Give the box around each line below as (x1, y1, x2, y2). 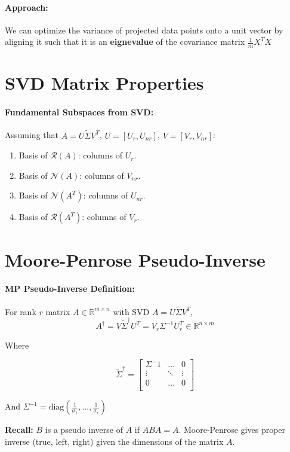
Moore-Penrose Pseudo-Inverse (5, 247, 266, 271)
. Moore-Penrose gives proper (178, 423, 286, 436)
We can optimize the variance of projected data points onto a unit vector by (5, 23, 283, 36)
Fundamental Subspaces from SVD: (5, 106, 154, 118)
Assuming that (5, 129, 58, 141)
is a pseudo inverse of (45, 423, 123, 436)
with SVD (113, 305, 150, 317)
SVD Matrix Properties (5, 71, 204, 95)
